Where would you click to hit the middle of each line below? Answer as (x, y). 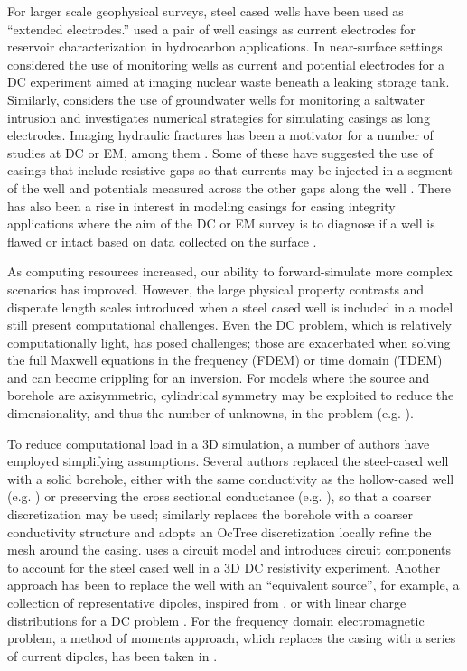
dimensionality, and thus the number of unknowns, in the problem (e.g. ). (210, 413)
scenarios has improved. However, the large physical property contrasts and (216, 289)
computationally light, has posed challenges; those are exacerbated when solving (229, 342)
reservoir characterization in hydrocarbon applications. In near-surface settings (225, 47)
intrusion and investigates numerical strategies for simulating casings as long (219, 117)
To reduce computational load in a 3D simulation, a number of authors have (219, 443)
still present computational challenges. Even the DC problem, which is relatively (229, 325)
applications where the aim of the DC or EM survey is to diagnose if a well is (221, 224)
